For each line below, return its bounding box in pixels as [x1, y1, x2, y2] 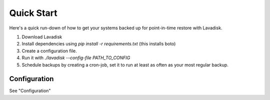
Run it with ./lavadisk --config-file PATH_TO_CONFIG [21, 55, 130, 61]
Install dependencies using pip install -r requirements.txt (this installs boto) [21, 41, 176, 47]
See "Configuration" [9, 88, 51, 94]
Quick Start [9, 7, 57, 18]
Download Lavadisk [21, 34, 62, 40]
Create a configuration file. [21, 48, 77, 54]
